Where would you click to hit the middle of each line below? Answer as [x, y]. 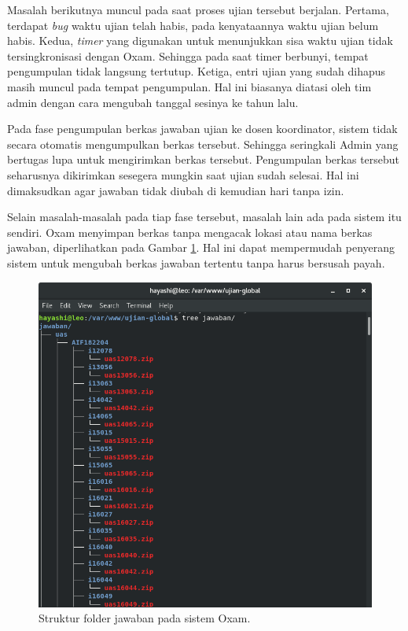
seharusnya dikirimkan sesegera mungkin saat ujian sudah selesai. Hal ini [183, 174]
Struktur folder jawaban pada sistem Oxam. [145, 618]
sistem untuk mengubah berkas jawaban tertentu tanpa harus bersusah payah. [196, 262]
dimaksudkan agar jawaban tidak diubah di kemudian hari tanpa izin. [176, 190]
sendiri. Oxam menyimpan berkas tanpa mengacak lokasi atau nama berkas [190, 232]
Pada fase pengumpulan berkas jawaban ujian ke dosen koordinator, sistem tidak [202, 129]
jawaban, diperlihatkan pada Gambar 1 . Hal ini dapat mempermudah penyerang [201, 247]
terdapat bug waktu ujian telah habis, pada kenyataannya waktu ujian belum [193, 25]
